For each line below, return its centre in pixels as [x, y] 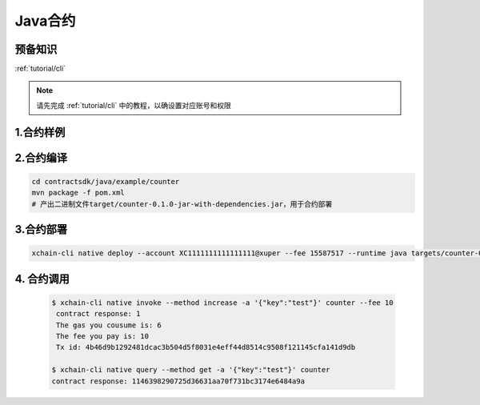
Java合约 [45, 21]
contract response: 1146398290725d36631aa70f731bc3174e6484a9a [178, 381]
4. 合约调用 [42, 279]
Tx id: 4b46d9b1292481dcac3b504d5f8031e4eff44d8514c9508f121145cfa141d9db [206, 347]
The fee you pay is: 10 [103, 336]
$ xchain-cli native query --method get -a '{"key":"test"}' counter [191, 370]
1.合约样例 [40, 132]
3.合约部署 [41, 229]
